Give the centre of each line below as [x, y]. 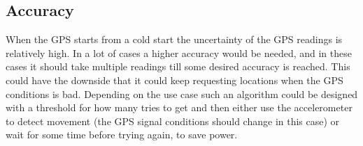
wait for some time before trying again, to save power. [122, 135]
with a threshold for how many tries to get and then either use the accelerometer [179, 107]
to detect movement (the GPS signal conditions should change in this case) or [173, 121]
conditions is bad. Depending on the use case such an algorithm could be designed [182, 94]
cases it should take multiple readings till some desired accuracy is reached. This [178, 66]
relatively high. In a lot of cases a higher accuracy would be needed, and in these [179, 52]
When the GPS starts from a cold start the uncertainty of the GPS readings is [174, 39]
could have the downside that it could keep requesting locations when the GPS [175, 80]
